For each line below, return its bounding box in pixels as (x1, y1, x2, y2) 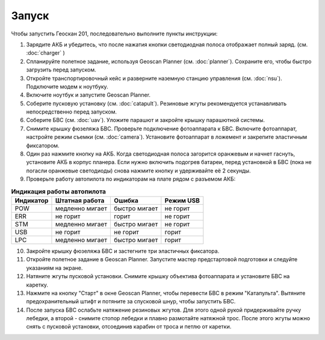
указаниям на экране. (26, 264, 83, 272)
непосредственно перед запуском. (26, 108, 117, 115)
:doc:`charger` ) (26, 49, 66, 56)
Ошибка (114, 196, 138, 204)
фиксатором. (26, 142, 60, 149)
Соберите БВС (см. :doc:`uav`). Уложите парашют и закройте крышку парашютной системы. (26, 117, 265, 124)
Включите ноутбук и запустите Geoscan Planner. (26, 91, 150, 99)
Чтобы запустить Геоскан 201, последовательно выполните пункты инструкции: (11, 30, 218, 37)
